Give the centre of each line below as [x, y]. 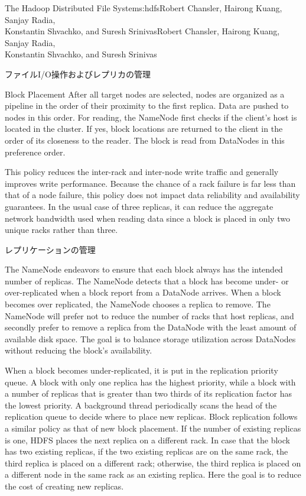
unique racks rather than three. [61, 230]
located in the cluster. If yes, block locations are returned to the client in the [144, 129]
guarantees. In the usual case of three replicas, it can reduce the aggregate [139, 206]
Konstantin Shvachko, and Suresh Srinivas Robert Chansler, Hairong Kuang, [142, 31]
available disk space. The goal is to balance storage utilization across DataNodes [150, 338]
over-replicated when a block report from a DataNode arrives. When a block [143, 292]
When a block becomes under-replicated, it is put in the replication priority [141, 370]
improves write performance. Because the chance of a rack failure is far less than [150, 183]
